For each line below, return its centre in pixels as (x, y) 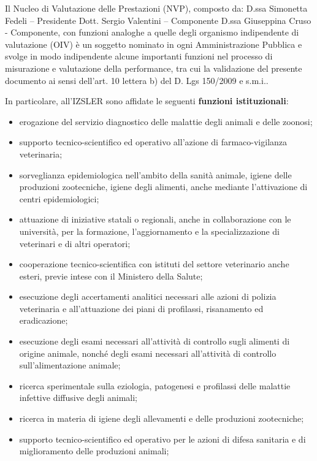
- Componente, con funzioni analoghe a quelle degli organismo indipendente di (152, 32)
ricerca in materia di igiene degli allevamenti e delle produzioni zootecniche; (162, 418)
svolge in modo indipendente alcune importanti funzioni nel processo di (139, 56)
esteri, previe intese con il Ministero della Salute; (111, 276)
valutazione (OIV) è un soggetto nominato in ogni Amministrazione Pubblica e (154, 44)
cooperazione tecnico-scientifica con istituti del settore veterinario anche (154, 264)
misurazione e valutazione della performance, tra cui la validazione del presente (154, 68)
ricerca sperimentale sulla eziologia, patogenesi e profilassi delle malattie (155, 385)
